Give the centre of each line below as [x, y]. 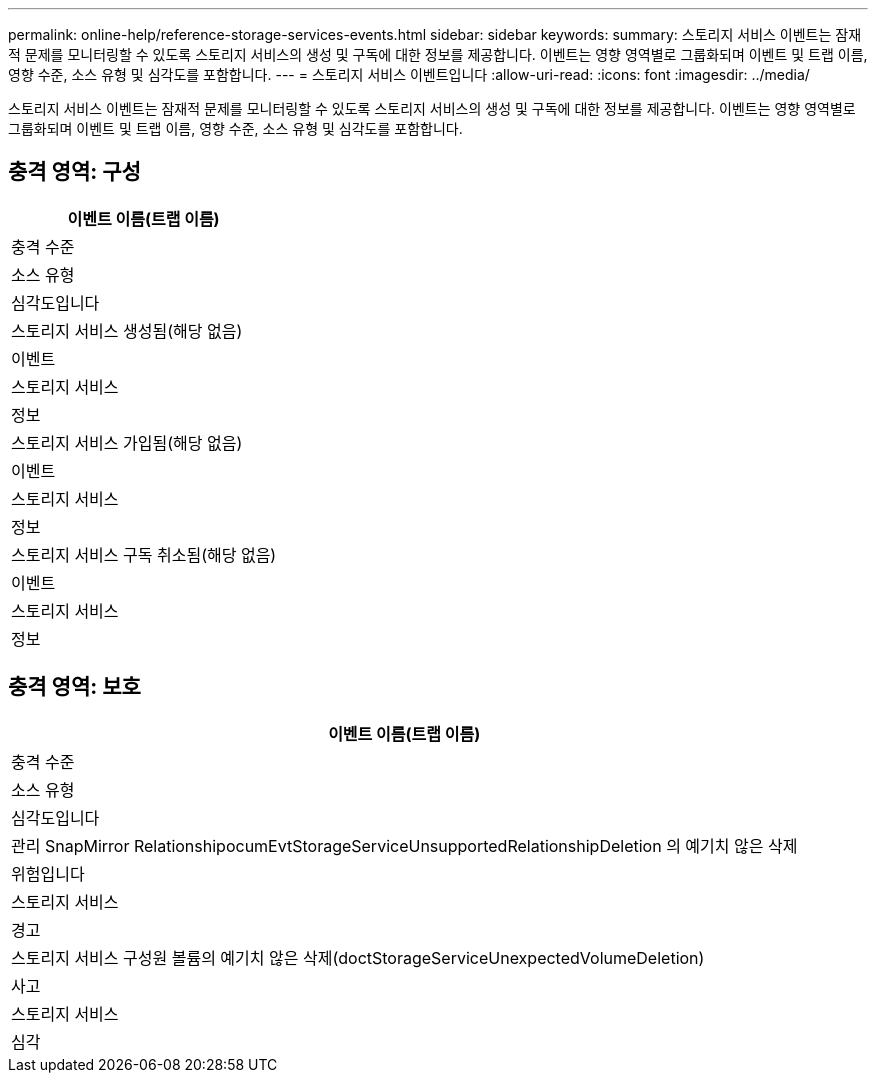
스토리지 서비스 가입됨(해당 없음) [127, 442]
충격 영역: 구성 [74, 172]
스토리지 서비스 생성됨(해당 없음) [127, 330]
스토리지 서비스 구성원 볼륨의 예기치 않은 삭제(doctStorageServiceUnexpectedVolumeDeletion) [358, 957]
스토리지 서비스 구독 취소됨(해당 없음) [144, 554]
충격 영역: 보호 [74, 687]
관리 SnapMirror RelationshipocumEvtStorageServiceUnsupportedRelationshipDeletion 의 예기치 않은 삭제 [404, 845]
